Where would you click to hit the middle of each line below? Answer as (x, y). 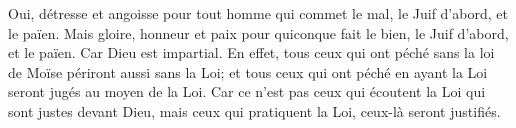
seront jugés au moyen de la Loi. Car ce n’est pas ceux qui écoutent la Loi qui (247, 91)
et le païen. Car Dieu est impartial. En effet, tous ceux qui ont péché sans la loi (251, 52)
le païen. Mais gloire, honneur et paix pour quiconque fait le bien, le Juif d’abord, (258, 32)
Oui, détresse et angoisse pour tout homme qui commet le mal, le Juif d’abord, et (258, 13)
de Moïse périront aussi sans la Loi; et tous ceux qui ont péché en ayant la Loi (248, 71)
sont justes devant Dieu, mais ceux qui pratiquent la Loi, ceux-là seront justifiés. (254, 110)
